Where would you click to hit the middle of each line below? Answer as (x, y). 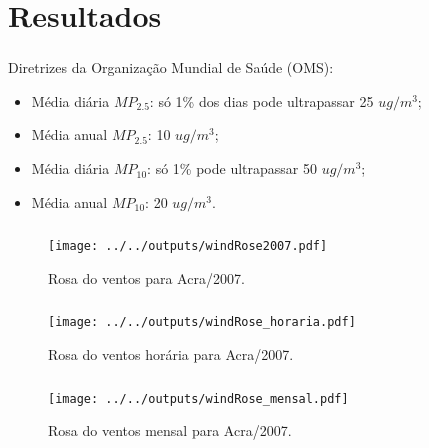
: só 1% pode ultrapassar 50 (232, 168)
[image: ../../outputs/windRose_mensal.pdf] (198, 398)
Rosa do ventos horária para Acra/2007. (171, 354)
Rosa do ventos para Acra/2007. (146, 277)
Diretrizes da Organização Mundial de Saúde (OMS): (171, 67)
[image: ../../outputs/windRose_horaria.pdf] (202, 322)
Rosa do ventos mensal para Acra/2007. (170, 430)
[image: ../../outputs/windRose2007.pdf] (188, 246)
